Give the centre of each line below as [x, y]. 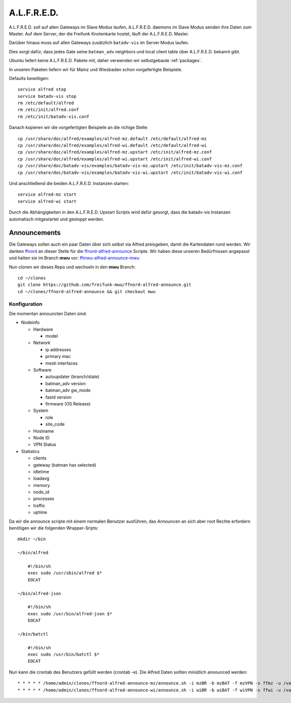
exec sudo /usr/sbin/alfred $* [65, 573]
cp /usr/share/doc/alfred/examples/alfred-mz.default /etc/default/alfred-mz [112, 139]
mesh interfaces [62, 363]
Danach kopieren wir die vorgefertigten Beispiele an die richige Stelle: [79, 127]
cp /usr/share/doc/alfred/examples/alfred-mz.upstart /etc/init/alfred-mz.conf [115, 152]
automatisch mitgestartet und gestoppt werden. [57, 219]
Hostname [44, 431]
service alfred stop [42, 89]
